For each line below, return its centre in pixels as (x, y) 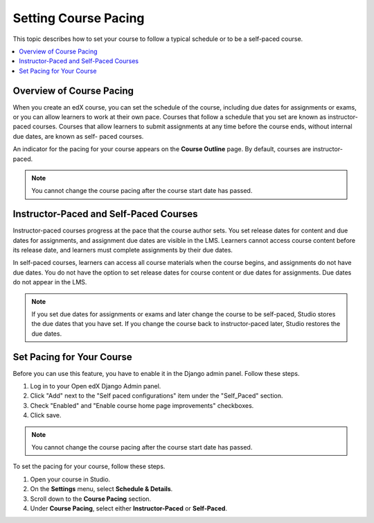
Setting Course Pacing (79, 18)
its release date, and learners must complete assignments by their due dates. (123, 250)
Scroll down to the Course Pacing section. (91, 499)
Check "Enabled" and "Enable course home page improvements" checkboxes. (142, 405)
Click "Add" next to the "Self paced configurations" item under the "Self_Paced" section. (157, 396)
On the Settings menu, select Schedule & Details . (101, 489)
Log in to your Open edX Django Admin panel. (96, 386)
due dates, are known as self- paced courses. (78, 136)
